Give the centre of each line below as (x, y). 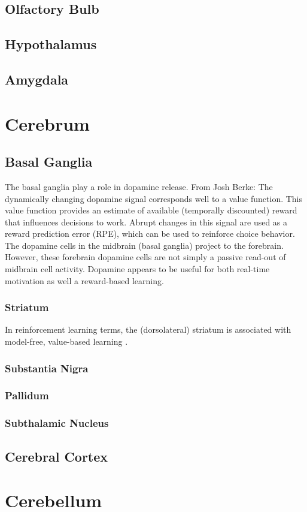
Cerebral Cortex (57, 456)
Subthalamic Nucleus (57, 423)
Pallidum (27, 395)
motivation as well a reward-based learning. (84, 280)
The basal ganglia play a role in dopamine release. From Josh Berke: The (139, 186)
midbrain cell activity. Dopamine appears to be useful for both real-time (137, 269)
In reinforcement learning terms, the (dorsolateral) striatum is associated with (148, 329)
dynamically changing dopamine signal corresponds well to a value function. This (154, 198)
